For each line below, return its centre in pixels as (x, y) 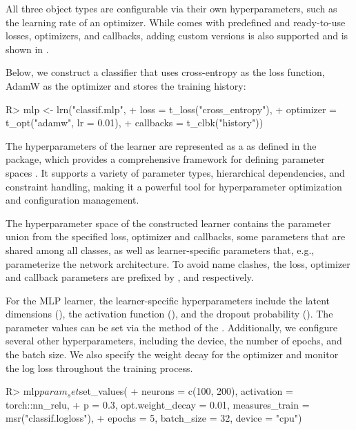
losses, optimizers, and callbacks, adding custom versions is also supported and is (177, 36)
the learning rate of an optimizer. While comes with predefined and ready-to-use (176, 22)
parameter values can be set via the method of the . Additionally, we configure (171, 327)
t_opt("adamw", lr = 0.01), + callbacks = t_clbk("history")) (135, 123)
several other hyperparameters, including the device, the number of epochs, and (174, 341)
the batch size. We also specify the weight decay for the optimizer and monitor (172, 354)
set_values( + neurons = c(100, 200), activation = (186, 391)
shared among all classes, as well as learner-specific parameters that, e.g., (160, 250)
